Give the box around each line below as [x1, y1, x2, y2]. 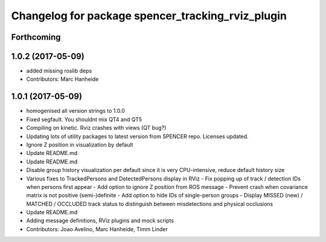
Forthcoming [11, 32, 61, 42]
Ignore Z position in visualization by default [26, 141, 133, 148]
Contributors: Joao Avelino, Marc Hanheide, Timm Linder [26, 225, 168, 232]
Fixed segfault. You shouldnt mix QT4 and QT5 [26, 115, 142, 123]
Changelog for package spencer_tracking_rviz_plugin [11, 9, 287, 22]
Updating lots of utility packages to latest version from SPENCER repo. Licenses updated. [26, 133, 249, 140]
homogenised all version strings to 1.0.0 [26, 107, 125, 115]
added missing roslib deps [26, 67, 92, 75]
